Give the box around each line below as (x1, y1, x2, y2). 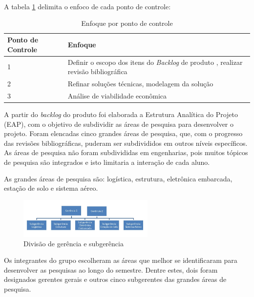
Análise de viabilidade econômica (67, 90, 167, 100)
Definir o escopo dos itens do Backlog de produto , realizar (67, 57, 243, 67)
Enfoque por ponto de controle (81, 18, 173, 28)
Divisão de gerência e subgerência (23, 238, 124, 249)
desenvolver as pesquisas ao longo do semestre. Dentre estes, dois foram (4, 264, 218, 275)
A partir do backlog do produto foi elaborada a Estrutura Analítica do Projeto (4, 109, 238, 119)
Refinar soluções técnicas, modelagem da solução (67, 79, 213, 89)
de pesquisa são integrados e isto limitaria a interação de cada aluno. (4, 157, 210, 167)
